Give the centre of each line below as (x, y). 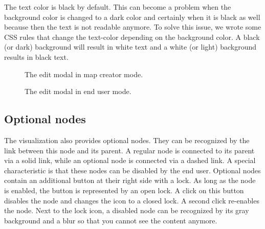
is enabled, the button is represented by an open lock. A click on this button (124, 190)
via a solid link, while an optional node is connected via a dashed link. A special (130, 160)
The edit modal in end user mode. (78, 91)
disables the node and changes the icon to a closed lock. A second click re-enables (132, 200)
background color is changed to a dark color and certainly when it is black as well (132, 17)
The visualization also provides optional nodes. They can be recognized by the (127, 140)
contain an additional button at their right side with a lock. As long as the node (130, 180)
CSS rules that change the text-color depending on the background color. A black (132, 37)
